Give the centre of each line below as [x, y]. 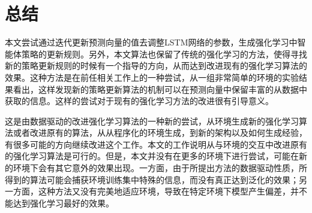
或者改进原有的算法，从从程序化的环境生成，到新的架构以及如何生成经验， [160, 133]
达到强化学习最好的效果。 [63, 203]
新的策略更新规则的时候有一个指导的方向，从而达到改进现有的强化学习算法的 [156, 66]
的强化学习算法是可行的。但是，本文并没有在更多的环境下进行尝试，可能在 [152, 156]
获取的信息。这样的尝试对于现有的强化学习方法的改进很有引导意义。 [139, 101]
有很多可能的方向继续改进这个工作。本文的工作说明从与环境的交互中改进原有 [156, 144]
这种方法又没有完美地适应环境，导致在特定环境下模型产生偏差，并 [168, 191]
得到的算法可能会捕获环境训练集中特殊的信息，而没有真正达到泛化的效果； [152, 179]
